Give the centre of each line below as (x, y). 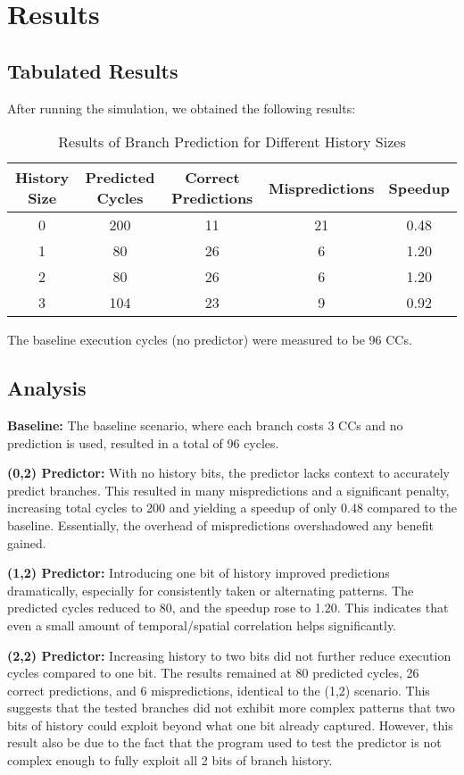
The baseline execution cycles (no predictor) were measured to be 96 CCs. (210, 340)
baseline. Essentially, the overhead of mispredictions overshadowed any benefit (220, 525)
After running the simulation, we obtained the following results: (182, 108)
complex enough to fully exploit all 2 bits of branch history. (170, 760)
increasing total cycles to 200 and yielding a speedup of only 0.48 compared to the (232, 508)
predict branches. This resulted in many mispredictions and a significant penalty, (228, 490)
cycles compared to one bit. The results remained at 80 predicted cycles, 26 (213, 673)
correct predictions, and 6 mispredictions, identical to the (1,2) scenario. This (219, 690)
